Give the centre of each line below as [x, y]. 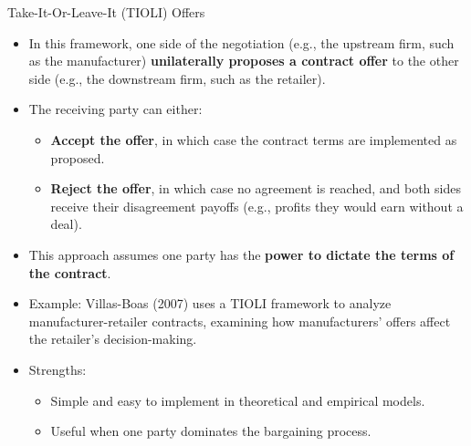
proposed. [78, 157]
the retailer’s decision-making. [113, 339]
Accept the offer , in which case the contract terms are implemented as [254, 139]
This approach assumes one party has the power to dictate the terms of [241, 254]
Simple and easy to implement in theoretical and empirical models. [238, 400]
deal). [66, 224]
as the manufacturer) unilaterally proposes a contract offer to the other [244, 61]
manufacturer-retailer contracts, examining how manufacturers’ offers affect [240, 321]
